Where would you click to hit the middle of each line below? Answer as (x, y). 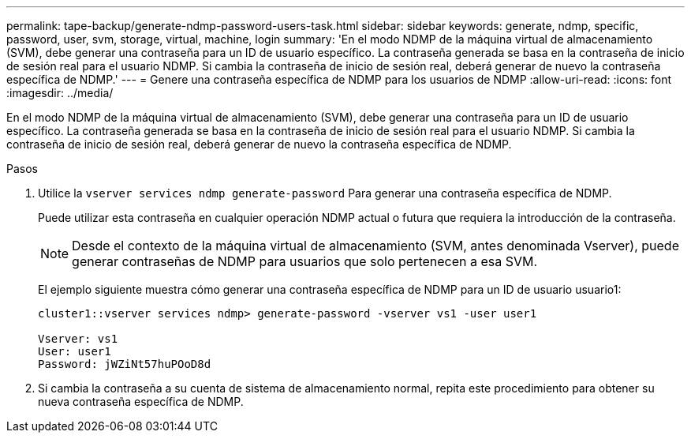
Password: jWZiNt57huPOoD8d (125, 364)
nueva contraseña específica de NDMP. (141, 401)
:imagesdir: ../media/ (60, 93)
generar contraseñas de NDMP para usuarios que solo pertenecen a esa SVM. (305, 261)
